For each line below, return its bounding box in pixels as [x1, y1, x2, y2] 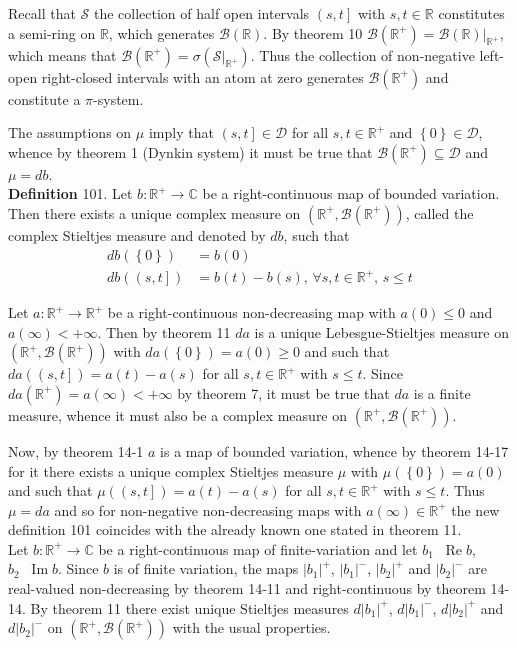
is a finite [413, 382, 471, 403]
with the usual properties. [172, 617, 331, 638]
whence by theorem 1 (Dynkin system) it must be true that [8, 141, 373, 162]
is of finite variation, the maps [113, 558, 299, 579]
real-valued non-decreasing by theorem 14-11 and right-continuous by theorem [8, 578, 486, 599]
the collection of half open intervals [93, 3, 310, 23]
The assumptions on [8, 122, 132, 143]
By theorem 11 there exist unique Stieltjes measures [30, 597, 349, 618]
